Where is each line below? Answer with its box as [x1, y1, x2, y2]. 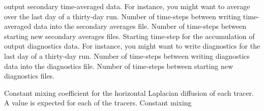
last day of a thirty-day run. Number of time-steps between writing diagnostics [4, 50, 250, 61]
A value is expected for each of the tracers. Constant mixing [4, 97, 192, 108]
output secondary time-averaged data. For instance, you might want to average [4, 1, 250, 11]
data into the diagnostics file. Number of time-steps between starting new [4, 60, 233, 71]
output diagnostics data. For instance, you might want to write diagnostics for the [4, 41, 260, 51]
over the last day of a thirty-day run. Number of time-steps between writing [4, 11, 241, 21]
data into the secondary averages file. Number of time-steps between [33, 21, 247, 31]
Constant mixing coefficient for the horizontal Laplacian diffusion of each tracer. [4, 87, 254, 98]
